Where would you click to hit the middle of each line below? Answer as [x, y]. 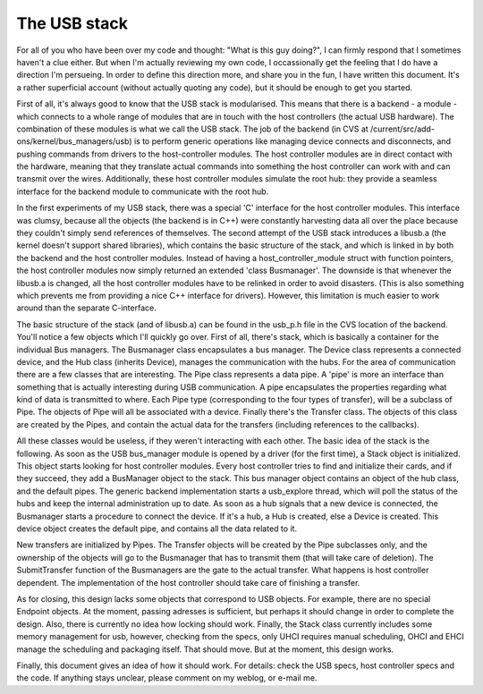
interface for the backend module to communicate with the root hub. [143, 191]
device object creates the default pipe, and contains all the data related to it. [157, 529]
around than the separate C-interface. [86, 308]
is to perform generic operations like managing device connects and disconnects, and [292, 141]
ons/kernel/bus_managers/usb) [74, 141]
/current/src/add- [402, 129]
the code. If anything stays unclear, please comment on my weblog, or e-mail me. [167, 678]
